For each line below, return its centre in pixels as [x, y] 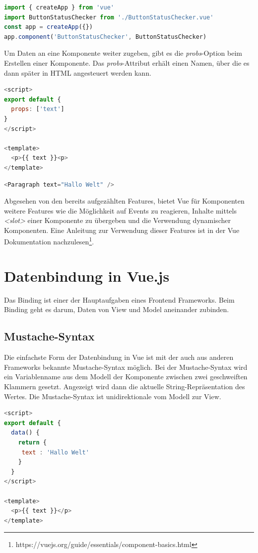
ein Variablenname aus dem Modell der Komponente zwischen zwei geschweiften [126, 377]
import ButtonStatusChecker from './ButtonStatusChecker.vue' [109, 17]
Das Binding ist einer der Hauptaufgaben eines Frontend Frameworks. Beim [119, 299]
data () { [25, 433]
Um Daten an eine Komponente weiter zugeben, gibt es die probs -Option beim [123, 53]
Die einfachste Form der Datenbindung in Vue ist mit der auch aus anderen [119, 357]
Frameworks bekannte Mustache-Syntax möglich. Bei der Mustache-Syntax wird [126, 367]
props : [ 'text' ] [38, 109]
